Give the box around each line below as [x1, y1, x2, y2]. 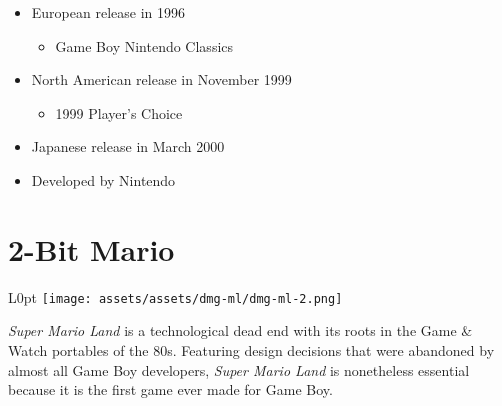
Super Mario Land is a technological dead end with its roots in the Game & [8, 320, 473, 341]
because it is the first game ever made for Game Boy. [8, 379, 333, 400]
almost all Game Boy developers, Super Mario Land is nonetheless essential [8, 359, 470, 380]
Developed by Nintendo [31, 169, 176, 190]
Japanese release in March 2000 [31, 136, 225, 157]
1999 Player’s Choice [55, 102, 183, 123]
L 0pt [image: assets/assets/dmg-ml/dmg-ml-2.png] [8, 286, 343, 307]
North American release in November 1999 [31, 69, 292, 90]
